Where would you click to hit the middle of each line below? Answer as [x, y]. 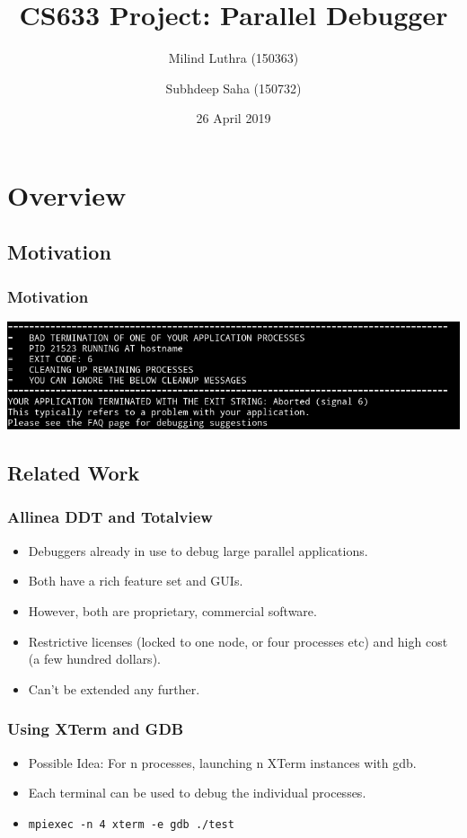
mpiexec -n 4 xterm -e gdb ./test [131, 824]
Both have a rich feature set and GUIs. [136, 581]
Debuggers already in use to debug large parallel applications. [198, 550]
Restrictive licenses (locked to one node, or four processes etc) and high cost [238, 641]
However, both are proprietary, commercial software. [172, 610]
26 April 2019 [233, 118]
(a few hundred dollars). [94, 659]
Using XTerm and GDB [96, 729]
